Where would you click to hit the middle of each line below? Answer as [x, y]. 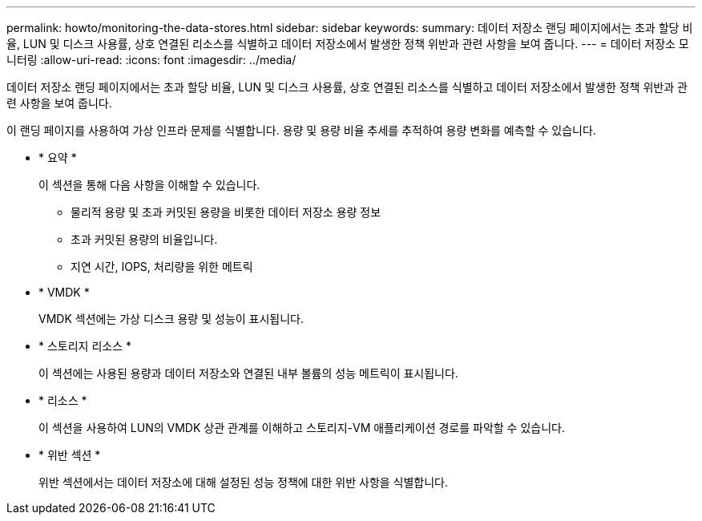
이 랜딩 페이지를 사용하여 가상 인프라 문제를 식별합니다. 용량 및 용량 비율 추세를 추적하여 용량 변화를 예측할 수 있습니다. [301, 130]
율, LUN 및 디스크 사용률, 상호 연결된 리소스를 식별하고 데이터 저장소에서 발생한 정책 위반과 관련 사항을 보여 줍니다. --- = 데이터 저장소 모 [348, 44]
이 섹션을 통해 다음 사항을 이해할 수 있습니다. [149, 185]
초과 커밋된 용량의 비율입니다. [144, 239]
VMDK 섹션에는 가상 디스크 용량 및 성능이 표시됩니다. [171, 319]
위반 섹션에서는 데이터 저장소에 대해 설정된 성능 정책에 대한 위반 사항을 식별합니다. [244, 482]
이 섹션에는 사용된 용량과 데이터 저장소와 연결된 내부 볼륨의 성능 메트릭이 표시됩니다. [248, 373]
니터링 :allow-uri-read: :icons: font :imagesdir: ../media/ [151, 60]
